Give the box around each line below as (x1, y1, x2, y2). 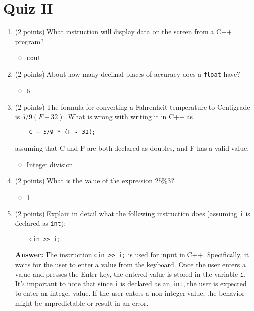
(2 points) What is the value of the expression (15, 176, 153, 186)
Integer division (26, 159, 73, 169)
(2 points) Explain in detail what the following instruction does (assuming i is (15, 208, 250, 219)
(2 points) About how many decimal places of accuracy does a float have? (15, 68, 240, 79)
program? (15, 36, 44, 46)
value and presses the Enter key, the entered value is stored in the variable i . (15, 268, 246, 279)
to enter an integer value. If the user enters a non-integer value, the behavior (15, 288, 245, 298)
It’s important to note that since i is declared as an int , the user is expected (15, 278, 247, 289)
